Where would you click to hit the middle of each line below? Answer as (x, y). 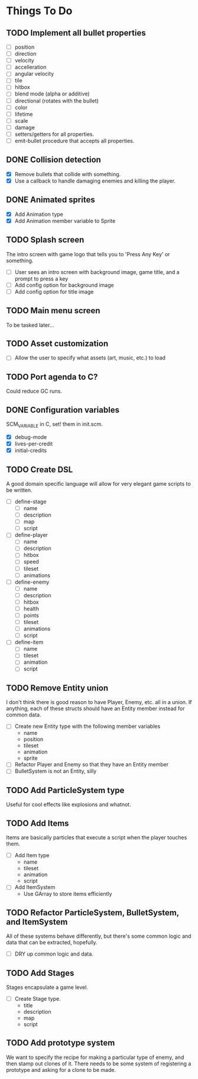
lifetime (24, 114)
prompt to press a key (41, 278)
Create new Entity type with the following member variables (87, 726)
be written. (19, 490)
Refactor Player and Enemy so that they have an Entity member (92, 765)
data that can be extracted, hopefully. (52, 943)
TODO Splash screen (45, 240)
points (31, 615)
